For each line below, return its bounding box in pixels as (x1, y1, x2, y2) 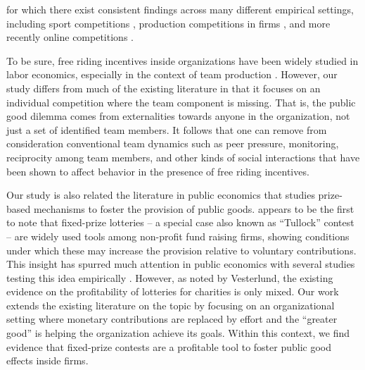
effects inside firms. (6, 353, 89, 368)
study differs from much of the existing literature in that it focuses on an (6, 80, 321, 95)
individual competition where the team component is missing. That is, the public (6, 94, 356, 109)
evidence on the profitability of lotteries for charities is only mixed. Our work (6, 284, 339, 299)
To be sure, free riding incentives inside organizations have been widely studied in (6, 53, 359, 68)
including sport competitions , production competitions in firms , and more (6, 16, 331, 30)
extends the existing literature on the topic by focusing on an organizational (6, 297, 335, 312)
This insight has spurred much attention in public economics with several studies (6, 257, 355, 271)
